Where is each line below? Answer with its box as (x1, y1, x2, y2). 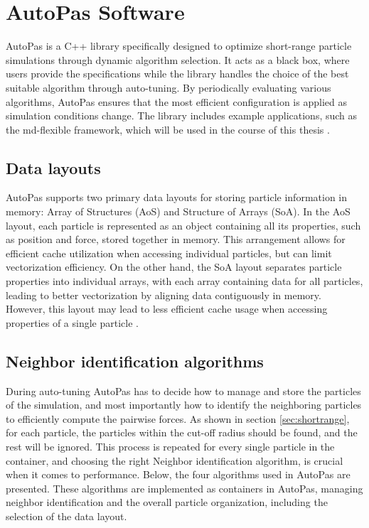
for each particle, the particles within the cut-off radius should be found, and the (6, 425, 358, 440)
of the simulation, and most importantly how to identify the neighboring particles (6, 397, 362, 412)
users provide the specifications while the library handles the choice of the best (6, 66, 349, 81)
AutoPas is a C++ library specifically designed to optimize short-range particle (6, 38, 352, 53)
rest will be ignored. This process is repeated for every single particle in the (6, 439, 335, 453)
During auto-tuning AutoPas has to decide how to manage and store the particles (6, 383, 361, 398)
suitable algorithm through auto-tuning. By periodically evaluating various (6, 80, 331, 95)
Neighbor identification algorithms (6, 350, 264, 372)
